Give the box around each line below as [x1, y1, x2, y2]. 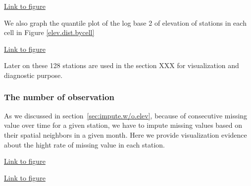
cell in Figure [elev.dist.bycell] [4, 27, 95, 37]
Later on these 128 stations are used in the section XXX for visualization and [4, 60, 239, 71]
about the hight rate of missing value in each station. [4, 139, 165, 149]
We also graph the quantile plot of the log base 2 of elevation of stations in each [4, 17, 247, 28]
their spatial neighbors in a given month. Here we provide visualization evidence [4, 129, 247, 140]
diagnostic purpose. [4, 70, 63, 80]
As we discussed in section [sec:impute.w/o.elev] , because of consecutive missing [4, 110, 248, 120]
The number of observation [4, 91, 115, 103]
